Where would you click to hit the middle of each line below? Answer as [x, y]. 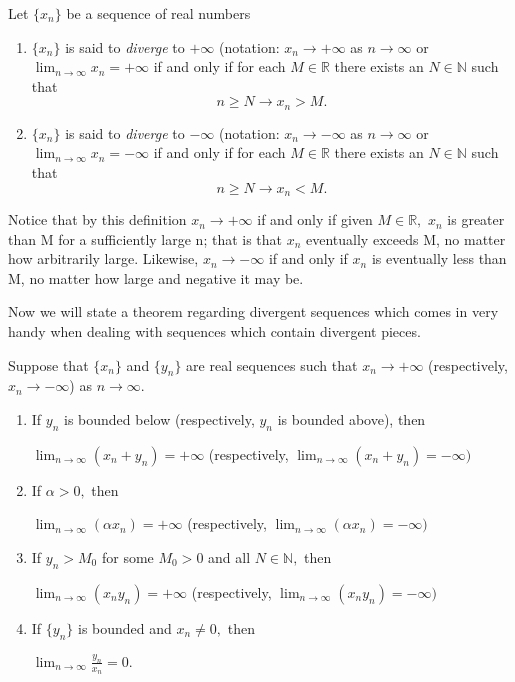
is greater [476, 219]
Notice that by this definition [97, 219]
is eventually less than [439, 258]
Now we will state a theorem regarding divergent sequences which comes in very [253, 311]
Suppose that [48, 364]
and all [229, 557]
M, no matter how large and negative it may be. [156, 277]
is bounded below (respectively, [159, 419]
